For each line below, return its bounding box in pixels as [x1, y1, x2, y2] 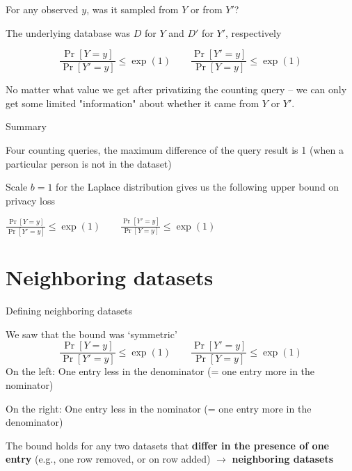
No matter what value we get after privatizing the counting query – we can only [6, 82, 347, 97]
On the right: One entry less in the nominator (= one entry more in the [6, 401, 312, 415]
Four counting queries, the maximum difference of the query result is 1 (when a [6, 143, 344, 157]
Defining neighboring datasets [6, 303, 133, 318]
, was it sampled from [86, 2, 179, 16]
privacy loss [6, 193, 55, 207]
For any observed [6, 2, 79, 16]
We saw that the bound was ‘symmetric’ [6, 326, 177, 341]
